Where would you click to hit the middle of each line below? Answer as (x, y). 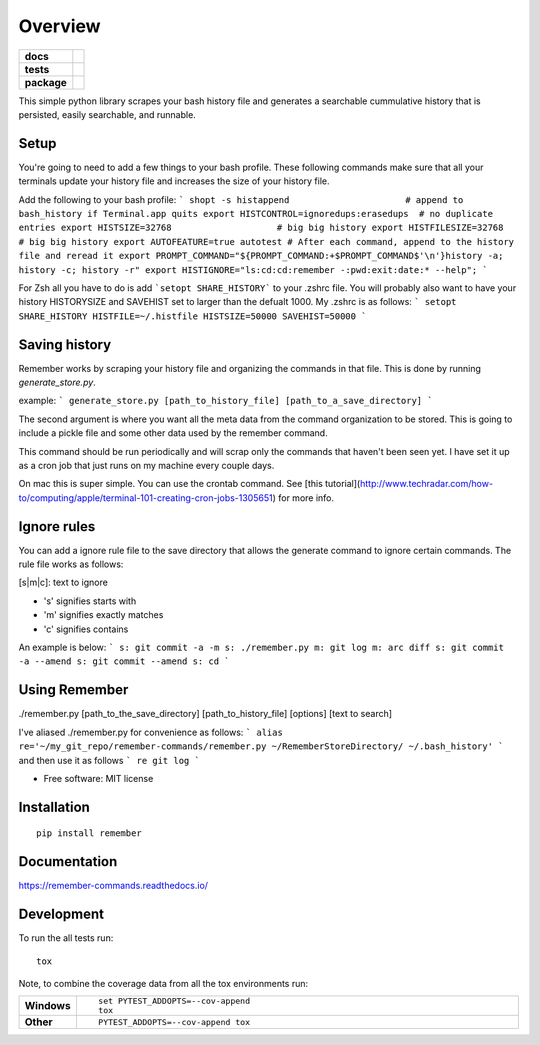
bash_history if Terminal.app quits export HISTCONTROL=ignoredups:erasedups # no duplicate (256, 214)
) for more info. (303, 497)
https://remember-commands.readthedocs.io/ (113, 886)
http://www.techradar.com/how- (427, 484)
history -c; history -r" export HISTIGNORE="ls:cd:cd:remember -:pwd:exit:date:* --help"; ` (253, 269)
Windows (47, 1006)
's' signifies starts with (90, 601)
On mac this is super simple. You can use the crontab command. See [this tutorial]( (189, 484)
